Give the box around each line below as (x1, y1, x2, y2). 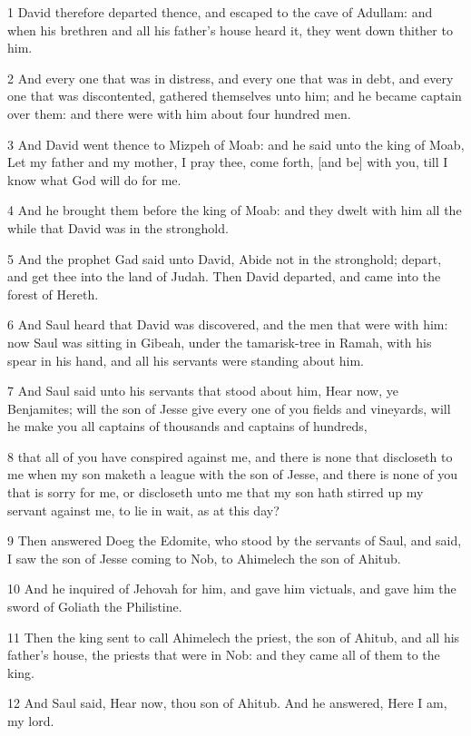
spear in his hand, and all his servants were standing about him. (7, 350, 364, 369)
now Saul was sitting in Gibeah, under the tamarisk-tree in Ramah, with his (7, 332, 432, 351)
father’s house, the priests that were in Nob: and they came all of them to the (7, 645, 440, 664)
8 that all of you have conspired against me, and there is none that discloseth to (7, 447, 453, 466)
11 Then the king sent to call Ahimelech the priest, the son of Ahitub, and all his (7, 627, 460, 646)
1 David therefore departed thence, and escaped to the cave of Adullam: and (7, 3, 433, 21)
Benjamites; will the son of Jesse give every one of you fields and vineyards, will (7, 398, 451, 417)
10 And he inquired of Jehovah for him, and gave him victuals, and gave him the (7, 579, 456, 598)
